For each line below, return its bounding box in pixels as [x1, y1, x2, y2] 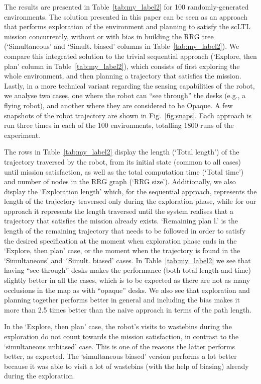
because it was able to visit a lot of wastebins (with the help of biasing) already [4, 360, 249, 371]
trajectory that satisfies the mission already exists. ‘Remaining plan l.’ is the [4, 215, 238, 226]
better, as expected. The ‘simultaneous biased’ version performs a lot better [4, 351, 237, 361]
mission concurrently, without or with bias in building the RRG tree [4, 31, 214, 41]
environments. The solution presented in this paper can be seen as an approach [4, 11, 247, 22]
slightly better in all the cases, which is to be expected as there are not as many [4, 275, 250, 285]
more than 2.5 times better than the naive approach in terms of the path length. [4, 304, 252, 315]
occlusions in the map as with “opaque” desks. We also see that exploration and [4, 284, 250, 295]
